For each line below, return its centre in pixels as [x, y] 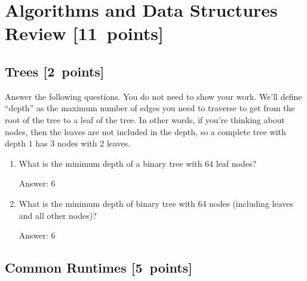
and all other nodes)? [58, 215]
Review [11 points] [84, 33]
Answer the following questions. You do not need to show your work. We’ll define [153, 96]
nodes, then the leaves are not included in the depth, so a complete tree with [145, 131]
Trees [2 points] [55, 71]
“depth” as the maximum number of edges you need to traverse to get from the [150, 108]
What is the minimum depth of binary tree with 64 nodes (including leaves [156, 203]
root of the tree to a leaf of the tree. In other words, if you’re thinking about [145, 119]
